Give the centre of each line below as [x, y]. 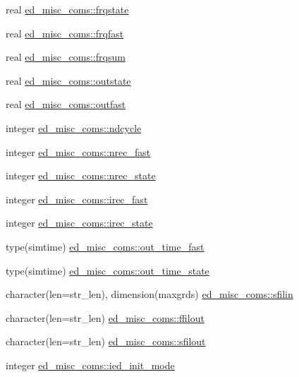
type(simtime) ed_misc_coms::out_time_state [108, 270]
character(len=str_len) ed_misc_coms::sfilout [106, 341]
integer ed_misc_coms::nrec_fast [78, 151]
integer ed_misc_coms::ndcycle [74, 127]
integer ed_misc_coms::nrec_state [81, 175]
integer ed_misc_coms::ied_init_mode [90, 365]
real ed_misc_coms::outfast [66, 104]
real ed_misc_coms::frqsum [66, 57]
